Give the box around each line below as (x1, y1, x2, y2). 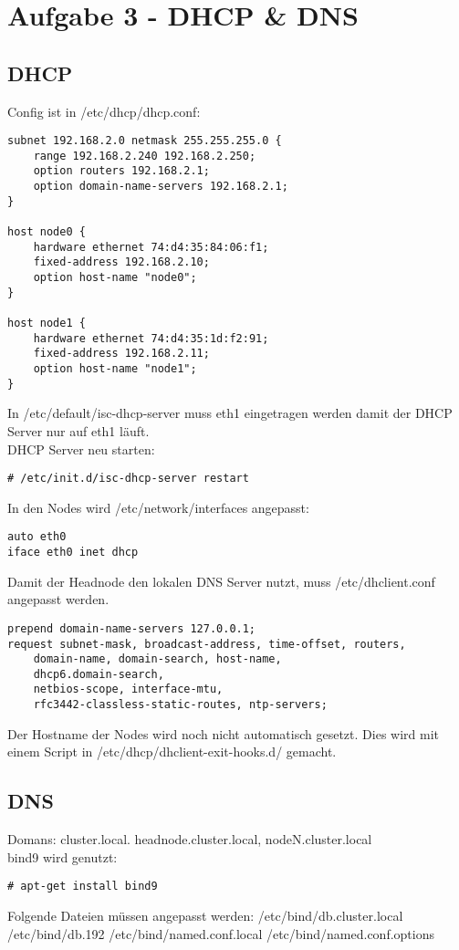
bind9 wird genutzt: (7, 847, 118, 866)
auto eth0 (7, 530, 67, 544)
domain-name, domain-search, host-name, (33, 652, 282, 666)
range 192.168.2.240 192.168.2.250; (33, 149, 256, 162)
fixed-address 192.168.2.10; (33, 256, 210, 269)
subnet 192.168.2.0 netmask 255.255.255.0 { (7, 134, 282, 148)
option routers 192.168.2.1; (33, 164, 210, 178)
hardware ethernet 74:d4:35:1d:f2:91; (33, 331, 269, 345)
